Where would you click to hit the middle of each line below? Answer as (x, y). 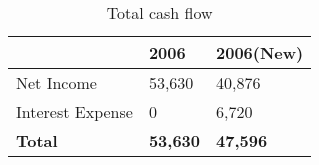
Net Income (56, 82)
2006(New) (260, 52)
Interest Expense (74, 111)
